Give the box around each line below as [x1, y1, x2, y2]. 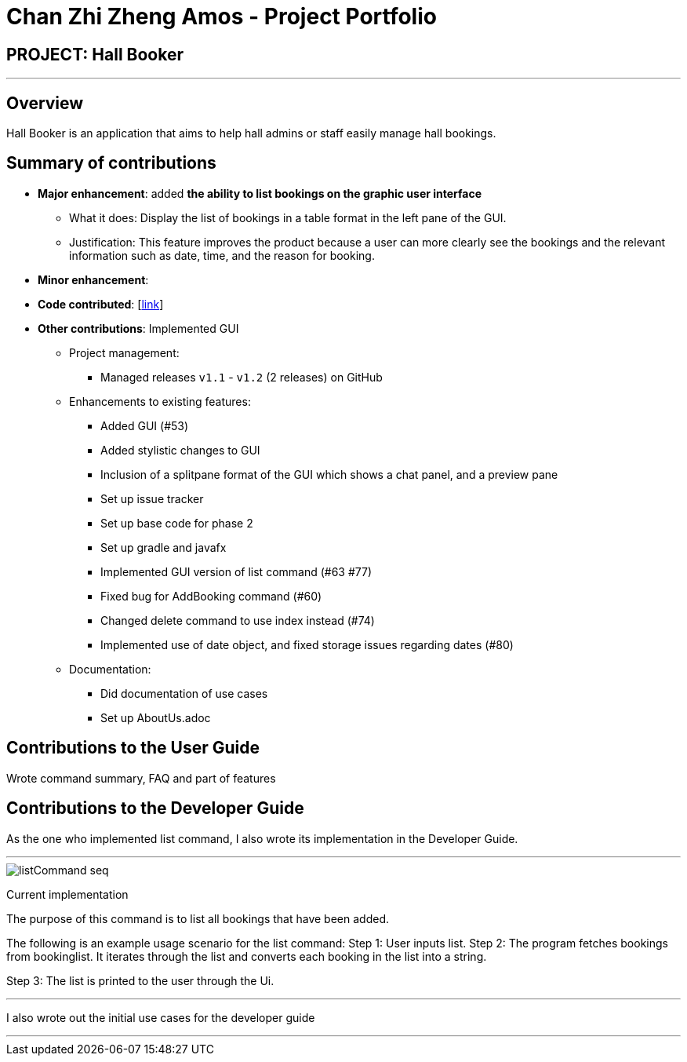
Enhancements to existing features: [69, 394, 251, 408]
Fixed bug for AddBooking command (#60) [100, 589, 322, 603]
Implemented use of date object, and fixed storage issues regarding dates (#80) [100, 637, 514, 651]
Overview [6, 93, 84, 113]
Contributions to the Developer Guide [6, 798, 304, 819]
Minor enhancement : [38, 272, 149, 286]
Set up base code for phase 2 [100, 516, 253, 530]
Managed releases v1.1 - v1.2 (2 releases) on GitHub [100, 370, 383, 384]
